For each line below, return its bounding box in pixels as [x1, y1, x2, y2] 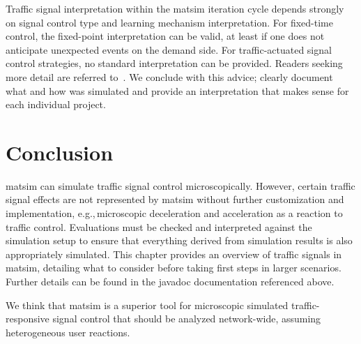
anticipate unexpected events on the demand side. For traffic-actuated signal [6, 42, 332, 57]
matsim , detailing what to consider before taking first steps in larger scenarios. [6, 260, 341, 275]
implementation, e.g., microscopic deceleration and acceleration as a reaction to [6, 206, 343, 220]
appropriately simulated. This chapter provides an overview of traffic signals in [6, 246, 342, 261]
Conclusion [6, 137, 114, 166]
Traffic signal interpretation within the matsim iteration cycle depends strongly [6, 1, 344, 15]
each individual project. [6, 97, 106, 112]
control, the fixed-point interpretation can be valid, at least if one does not [6, 29, 325, 43]
